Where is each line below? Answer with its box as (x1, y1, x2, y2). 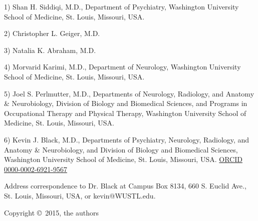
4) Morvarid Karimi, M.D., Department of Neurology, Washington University (4, 61, 241, 72)
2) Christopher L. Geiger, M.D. (4, 28, 100, 38)
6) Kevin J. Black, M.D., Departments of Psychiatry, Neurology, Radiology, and (4, 134, 249, 144)
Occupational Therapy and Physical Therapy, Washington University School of (4, 107, 246, 118)
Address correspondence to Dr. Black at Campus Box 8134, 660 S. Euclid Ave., (4, 180, 246, 191)
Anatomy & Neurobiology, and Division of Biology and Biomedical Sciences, (4, 144, 238, 154)
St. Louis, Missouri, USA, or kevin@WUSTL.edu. (4, 190, 156, 200)
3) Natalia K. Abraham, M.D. (4, 44, 96, 55)
